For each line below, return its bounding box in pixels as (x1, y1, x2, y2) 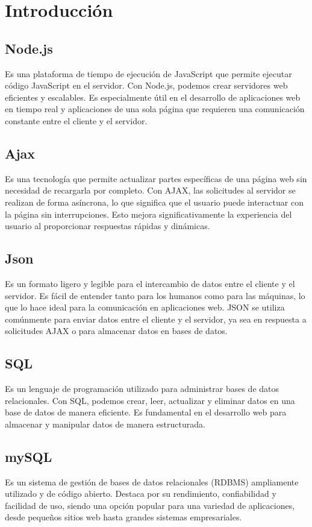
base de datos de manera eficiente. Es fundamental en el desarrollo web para (5, 406, 287, 418)
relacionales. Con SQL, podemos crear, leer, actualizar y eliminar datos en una (5, 394, 295, 406)
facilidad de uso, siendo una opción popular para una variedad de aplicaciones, (5, 499, 295, 511)
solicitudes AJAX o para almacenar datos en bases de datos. (5, 324, 228, 337)
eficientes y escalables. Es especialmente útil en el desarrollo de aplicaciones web (5, 90, 301, 103)
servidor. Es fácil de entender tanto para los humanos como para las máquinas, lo (5, 289, 305, 301)
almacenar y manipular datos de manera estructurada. (5, 417, 205, 430)
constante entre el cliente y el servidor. (5, 114, 148, 127)
